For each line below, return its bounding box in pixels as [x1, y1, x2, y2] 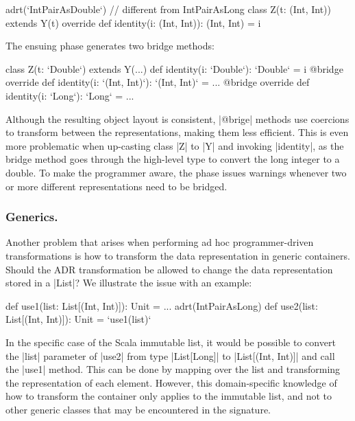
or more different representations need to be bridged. [5, 179, 228, 193]
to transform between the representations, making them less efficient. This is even [5, 125, 349, 139]
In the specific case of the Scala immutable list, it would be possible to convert [5, 334, 336, 349]
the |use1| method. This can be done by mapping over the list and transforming [5, 362, 341, 376]
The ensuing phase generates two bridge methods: [5, 38, 215, 53]
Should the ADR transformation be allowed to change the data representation [5, 262, 333, 276]
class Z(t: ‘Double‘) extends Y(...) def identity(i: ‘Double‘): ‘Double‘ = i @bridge [5, 61, 343, 76]
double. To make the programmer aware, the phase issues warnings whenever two [5, 165, 347, 179]
